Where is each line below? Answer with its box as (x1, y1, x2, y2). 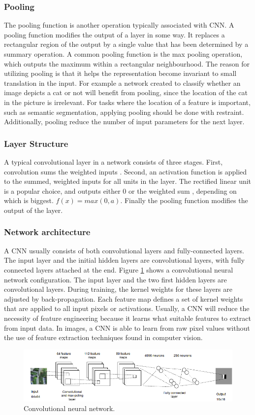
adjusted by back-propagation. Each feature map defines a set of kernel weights (4, 293, 243, 304)
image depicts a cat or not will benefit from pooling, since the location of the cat (4, 87, 248, 98)
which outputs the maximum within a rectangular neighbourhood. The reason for (4, 58, 250, 69)
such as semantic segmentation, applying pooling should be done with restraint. (4, 106, 244, 117)
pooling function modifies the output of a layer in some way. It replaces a (4, 29, 225, 39)
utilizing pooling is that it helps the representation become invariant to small (4, 68, 237, 78)
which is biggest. (4, 195, 54, 206)
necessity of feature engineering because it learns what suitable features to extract (4, 312, 251, 323)
